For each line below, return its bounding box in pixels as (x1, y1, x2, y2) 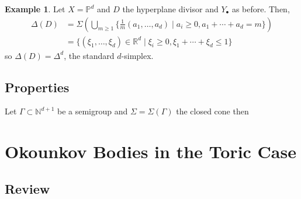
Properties (5, 78, 70, 96)
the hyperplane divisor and (122, 3, 219, 15)
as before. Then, (231, 3, 290, 15)
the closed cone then (176, 105, 249, 117)
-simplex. (121, 49, 154, 61)
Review (5, 179, 50, 197)
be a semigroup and (57, 105, 128, 117)
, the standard (64, 49, 115, 61)
